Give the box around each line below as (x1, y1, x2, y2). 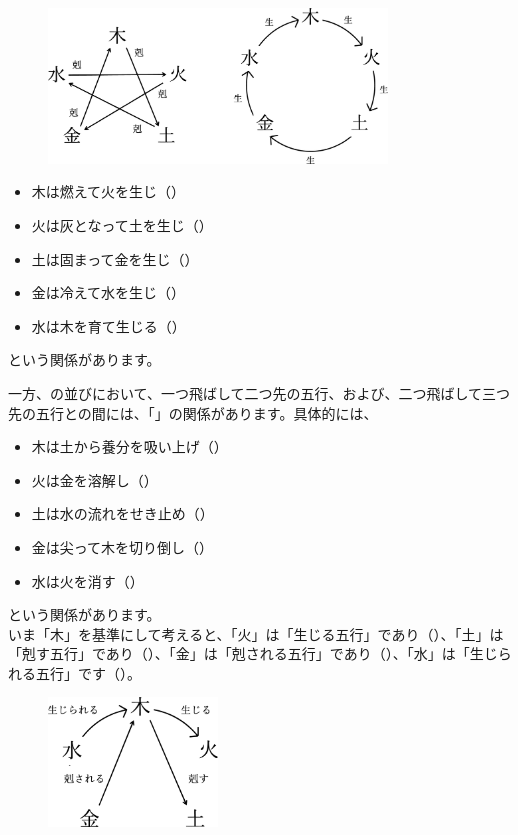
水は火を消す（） (31, 570, 144, 591)
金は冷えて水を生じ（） (31, 282, 186, 303)
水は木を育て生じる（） (31, 315, 186, 336)
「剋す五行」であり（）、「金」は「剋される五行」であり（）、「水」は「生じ (8, 643, 498, 664)
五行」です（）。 (35, 662, 141, 683)
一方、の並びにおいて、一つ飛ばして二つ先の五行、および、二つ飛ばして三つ (8, 382, 511, 403)
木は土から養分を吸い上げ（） (31, 436, 228, 457)
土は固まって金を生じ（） (31, 248, 199, 269)
